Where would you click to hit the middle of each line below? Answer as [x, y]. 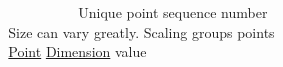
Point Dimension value [77, 51]
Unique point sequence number [173, 12]
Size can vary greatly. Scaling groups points [141, 31]
